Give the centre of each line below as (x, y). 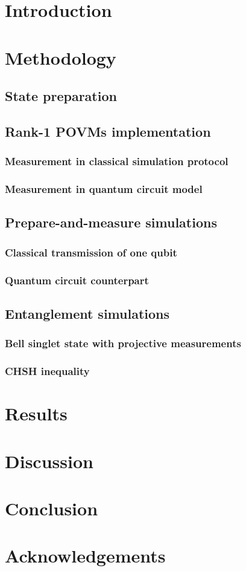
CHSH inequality (47, 371)
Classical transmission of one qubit (91, 252)
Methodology (61, 57)
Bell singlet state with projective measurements (123, 343)
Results (36, 413)
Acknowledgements (85, 556)
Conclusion (52, 508)
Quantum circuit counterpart (77, 280)
